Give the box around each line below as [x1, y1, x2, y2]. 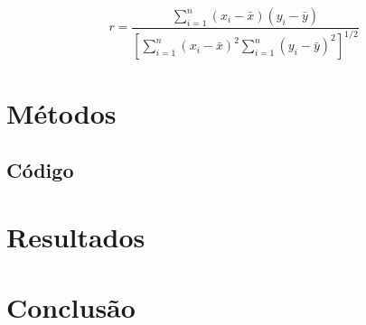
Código [6, 156, 74, 184]
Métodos [6, 94, 117, 131]
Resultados [6, 218, 145, 255]
